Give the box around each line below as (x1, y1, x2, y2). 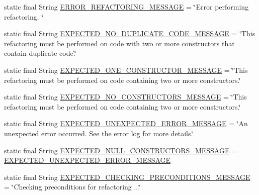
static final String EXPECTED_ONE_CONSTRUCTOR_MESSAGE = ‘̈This (4, 64, 248, 75)
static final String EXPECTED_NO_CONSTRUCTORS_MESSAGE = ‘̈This (4, 91, 247, 102)
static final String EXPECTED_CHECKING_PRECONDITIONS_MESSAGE (4, 171, 250, 182)
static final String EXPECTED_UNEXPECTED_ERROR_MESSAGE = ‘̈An (4, 118, 248, 129)
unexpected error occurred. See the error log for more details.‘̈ (4, 128, 194, 138)
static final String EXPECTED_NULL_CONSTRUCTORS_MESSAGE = (4, 145, 238, 155)
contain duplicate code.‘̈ (4, 48, 76, 58)
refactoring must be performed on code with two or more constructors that (4, 38, 235, 48)
